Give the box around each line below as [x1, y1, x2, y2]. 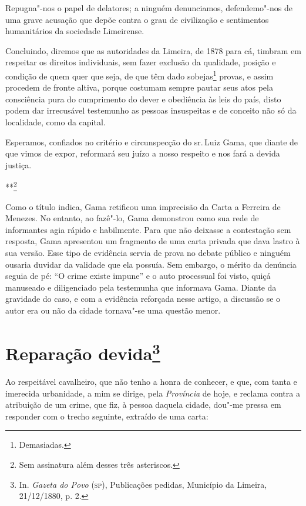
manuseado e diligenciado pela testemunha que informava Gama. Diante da [5, 281, 277, 293]
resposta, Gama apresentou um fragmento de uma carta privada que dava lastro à [5, 235, 300, 247]
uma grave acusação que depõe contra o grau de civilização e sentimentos [5, 13, 269, 25]
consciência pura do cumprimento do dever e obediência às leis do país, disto [5, 92, 281, 105]
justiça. [5, 158, 32, 171]
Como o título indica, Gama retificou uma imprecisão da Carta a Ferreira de [5, 200, 281, 212]
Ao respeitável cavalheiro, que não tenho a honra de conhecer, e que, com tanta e [5, 375, 297, 388]
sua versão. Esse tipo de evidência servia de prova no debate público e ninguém [5, 247, 291, 258]
